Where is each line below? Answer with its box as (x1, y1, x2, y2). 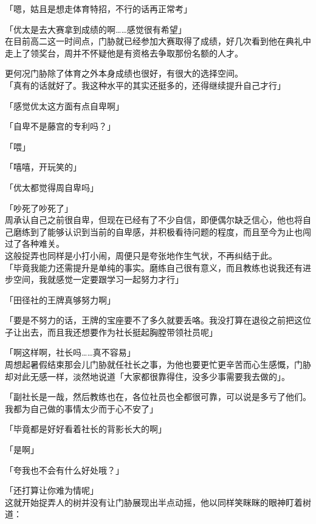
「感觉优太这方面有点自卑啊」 (5, 99, 124, 112)
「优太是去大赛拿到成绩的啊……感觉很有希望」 (5, 22, 187, 35)
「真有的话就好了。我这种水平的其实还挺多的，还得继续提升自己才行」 (5, 78, 286, 91)
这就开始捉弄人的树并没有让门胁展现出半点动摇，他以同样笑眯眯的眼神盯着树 (5, 495, 311, 508)
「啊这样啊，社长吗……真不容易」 (5, 346, 136, 359)
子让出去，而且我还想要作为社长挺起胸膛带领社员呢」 (5, 325, 218, 338)
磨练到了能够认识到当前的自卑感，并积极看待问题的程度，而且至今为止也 (13, 225, 303, 238)
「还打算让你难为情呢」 (5, 484, 98, 497)
